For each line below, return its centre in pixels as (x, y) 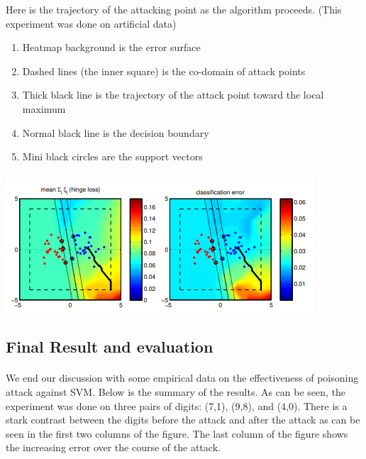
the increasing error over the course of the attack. (113, 447)
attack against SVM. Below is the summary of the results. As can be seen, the (176, 391)
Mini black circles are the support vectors (112, 156)
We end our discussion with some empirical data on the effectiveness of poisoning (182, 378)
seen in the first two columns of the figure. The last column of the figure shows (177, 433)
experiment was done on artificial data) (91, 23)
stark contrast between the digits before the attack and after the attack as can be (183, 420)
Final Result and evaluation (110, 347)
